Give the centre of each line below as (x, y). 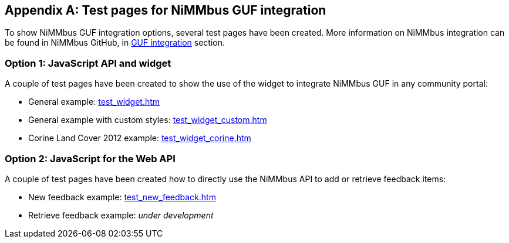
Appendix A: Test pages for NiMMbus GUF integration (166, 10)
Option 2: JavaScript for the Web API (90, 158)
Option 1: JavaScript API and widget (88, 63)
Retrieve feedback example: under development (121, 215)
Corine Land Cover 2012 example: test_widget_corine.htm (140, 138)
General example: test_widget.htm (94, 102)
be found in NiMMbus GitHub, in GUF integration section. (115, 43)
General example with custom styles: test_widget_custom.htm (148, 120)
